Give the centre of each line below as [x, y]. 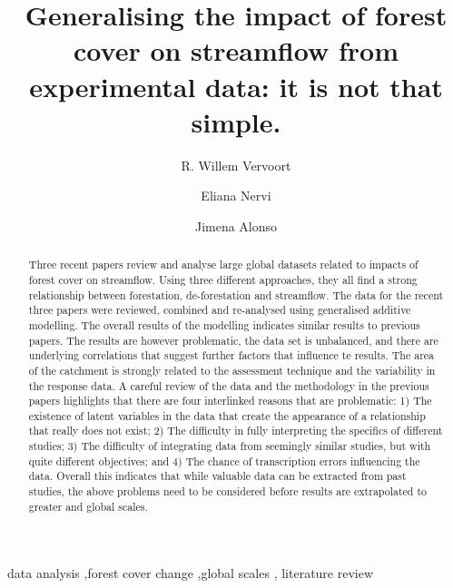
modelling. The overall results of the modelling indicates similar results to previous [224, 324]
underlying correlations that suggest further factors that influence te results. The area [231, 355]
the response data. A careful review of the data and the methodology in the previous [229, 385]
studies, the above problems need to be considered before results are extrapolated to [228, 491]
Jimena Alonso [236, 225]
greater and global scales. [88, 506]
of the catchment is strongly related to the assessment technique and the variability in [232, 370]
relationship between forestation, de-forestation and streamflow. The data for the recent [236, 294]
